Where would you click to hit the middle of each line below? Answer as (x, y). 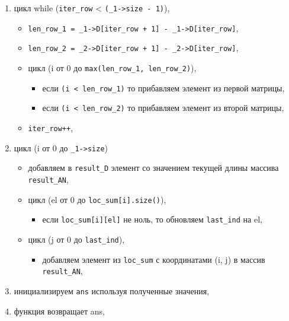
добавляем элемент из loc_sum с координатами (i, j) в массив (154, 259)
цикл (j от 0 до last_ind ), (76, 239)
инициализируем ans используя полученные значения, (112, 290)
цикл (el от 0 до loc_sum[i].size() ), (97, 199)
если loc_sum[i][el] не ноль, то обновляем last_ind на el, (152, 219)
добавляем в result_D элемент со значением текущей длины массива (153, 168)
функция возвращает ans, (59, 311)
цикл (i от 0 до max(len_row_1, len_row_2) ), (112, 67)
